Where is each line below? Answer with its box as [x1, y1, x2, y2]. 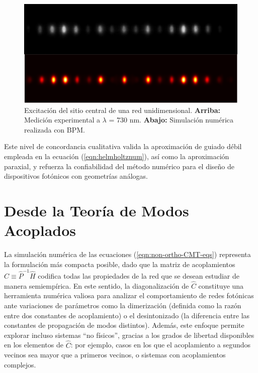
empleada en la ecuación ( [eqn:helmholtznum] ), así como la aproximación [4, 151, 229, 162]
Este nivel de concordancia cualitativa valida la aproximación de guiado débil [4, 141, 242, 152]
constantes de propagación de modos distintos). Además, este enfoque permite [4, 320, 244, 330]
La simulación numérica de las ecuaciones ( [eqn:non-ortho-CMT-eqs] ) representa [4, 249, 251, 260]
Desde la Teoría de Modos [4, 200, 189, 221]
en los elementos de [4, 339, 63, 350]
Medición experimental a [24, 114, 100, 125]
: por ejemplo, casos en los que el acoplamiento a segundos [70, 339, 251, 350]
